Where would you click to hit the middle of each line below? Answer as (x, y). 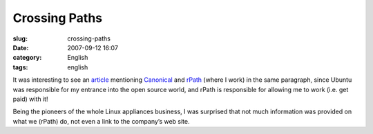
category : (27, 58)
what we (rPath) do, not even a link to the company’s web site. (101, 121)
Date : (21, 47)
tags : (20, 67)
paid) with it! (30, 99)
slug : (20, 38)
